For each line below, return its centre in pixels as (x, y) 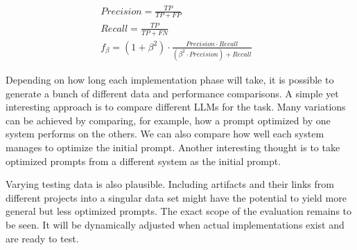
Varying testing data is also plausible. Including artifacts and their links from (170, 184)
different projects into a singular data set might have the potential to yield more (176, 197)
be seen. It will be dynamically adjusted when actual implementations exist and (175, 225)
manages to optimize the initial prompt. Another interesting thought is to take (173, 147)
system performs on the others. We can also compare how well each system (165, 134)
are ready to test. (42, 238)
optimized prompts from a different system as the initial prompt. (143, 161)
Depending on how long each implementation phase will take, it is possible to (170, 80)
